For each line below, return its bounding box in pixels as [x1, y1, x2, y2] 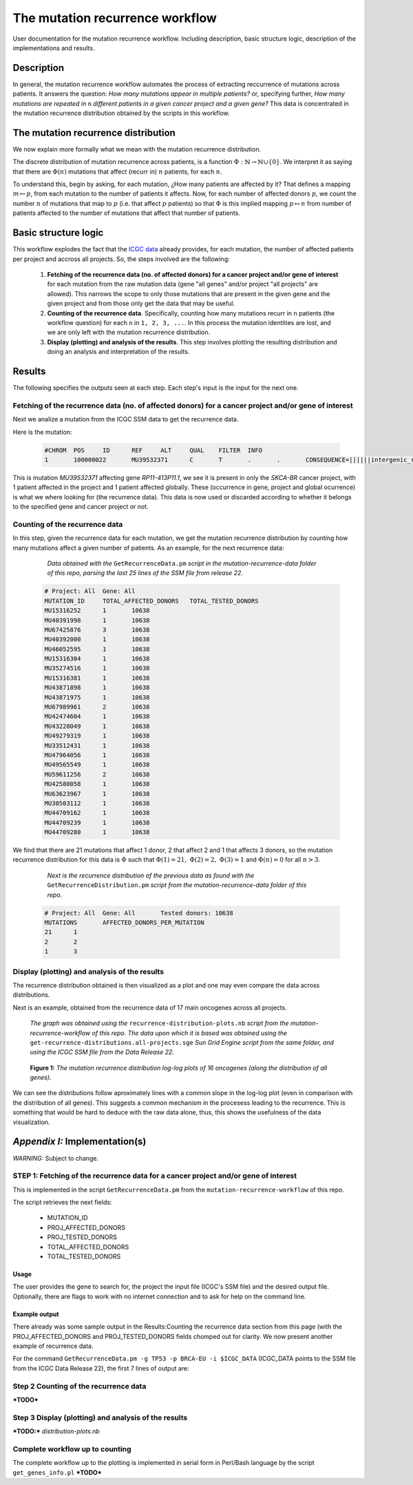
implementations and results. [12, 43, 95, 52]
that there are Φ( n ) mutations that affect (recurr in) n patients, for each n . [12, 167, 222, 176]
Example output [12, 1309, 59, 1318]
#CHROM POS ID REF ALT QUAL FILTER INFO [44, 446, 263, 454]
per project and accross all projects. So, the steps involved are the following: [12, 255, 230, 263]
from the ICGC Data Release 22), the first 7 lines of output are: [12, 1364, 189, 1372]
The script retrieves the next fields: [12, 1198, 112, 1207]
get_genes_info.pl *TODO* [12, 1468, 103, 1477]
